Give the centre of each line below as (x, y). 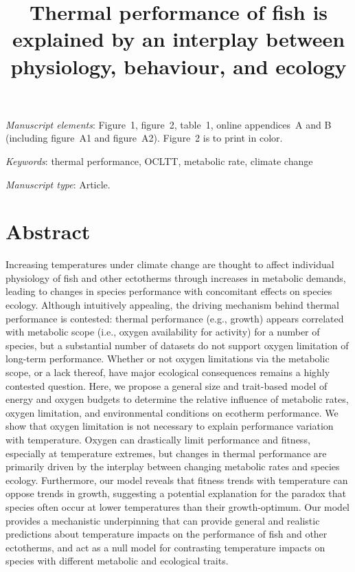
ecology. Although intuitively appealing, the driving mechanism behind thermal (172, 305)
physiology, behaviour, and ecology (179, 66)
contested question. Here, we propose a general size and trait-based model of (167, 385)
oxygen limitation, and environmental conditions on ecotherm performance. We (172, 412)
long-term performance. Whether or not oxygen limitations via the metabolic (168, 359)
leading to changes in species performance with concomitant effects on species (169, 291)
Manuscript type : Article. (58, 184)
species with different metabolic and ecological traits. (117, 561)
